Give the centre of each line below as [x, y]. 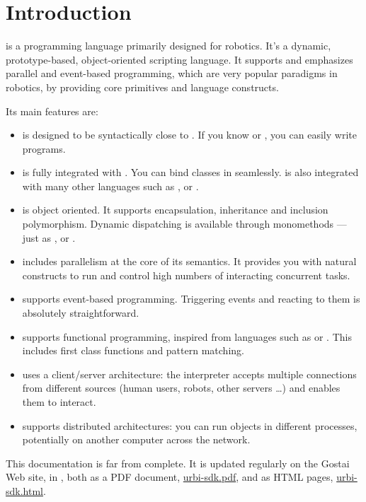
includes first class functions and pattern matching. [133, 350]
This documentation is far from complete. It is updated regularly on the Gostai [178, 463]
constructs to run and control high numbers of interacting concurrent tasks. [186, 275]
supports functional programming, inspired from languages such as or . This [187, 336]
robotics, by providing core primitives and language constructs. [142, 87]
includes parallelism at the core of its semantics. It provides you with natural [189, 261]
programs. [44, 148]
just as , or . [49, 237]
